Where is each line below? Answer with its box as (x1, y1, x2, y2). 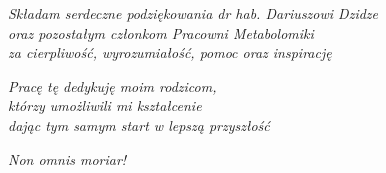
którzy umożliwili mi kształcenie (8, 95, 202, 116)
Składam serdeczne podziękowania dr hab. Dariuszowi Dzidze (8, 3, 379, 23)
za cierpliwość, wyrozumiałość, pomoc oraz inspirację (8, 42, 332, 63)
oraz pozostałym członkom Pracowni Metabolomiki (8, 22, 314, 43)
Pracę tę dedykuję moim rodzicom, (8, 75, 217, 96)
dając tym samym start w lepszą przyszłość (8, 114, 270, 135)
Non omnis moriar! (8, 148, 127, 169)
